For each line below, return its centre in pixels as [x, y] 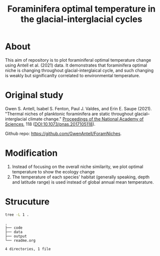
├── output [16, 236]
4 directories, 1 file [28, 249]
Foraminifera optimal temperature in [81, 9]
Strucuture [27, 202]
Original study [34, 95]
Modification [31, 153]
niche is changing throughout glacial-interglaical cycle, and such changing [79, 70]
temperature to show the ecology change [53, 171]
